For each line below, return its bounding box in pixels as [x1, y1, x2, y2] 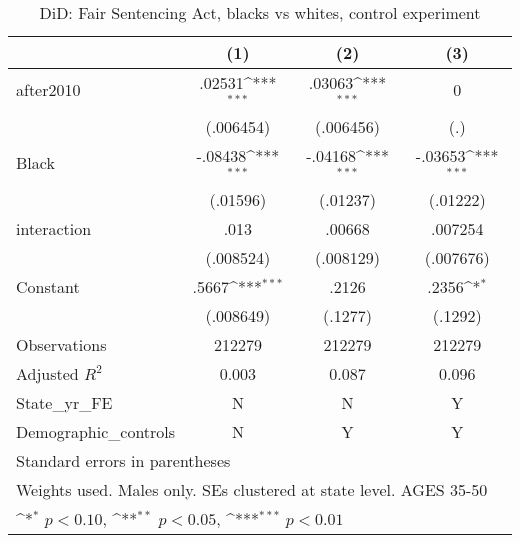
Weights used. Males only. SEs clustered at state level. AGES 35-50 [16, 477, 488, 501]
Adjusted [16, 361, 79, 385]
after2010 [16, 78, 81, 102]
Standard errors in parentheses [16, 448, 231, 472]
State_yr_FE [16, 390, 113, 414]
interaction [16, 216, 92, 240]
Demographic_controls [16, 419, 176, 443]
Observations [16, 332, 107, 356]
